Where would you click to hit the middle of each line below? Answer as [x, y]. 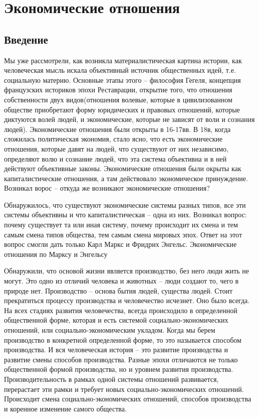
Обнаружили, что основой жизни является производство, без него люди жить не [127, 271]
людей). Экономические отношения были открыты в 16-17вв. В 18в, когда [117, 129]
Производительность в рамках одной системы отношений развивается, [111, 379]
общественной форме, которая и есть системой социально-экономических [116, 320]
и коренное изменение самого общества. [65, 408]
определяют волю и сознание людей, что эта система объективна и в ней [115, 158]
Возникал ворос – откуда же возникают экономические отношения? [107, 188]
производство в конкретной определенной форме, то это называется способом [123, 339]
